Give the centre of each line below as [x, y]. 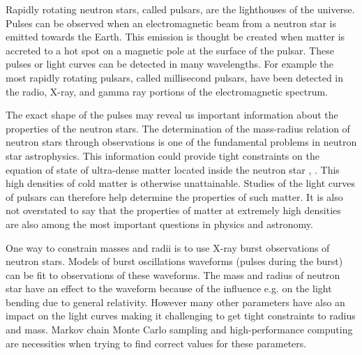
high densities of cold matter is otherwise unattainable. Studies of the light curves [181, 183]
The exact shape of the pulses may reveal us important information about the [172, 115]
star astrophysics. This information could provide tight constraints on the [163, 155]
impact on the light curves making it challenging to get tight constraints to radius [181, 316]
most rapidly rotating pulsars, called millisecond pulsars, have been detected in [175, 77]
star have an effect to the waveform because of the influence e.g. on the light [169, 288]
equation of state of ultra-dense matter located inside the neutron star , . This [173, 169]
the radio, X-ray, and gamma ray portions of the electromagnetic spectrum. [167, 91]
